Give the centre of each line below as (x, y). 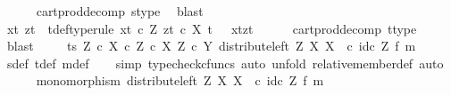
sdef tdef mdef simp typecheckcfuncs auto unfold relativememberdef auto (225, 63)
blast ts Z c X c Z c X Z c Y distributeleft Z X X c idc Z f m (211, 46)
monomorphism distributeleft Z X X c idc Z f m (180, 80)
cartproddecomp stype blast (120, 11)
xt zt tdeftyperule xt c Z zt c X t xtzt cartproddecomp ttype (212, 28)
